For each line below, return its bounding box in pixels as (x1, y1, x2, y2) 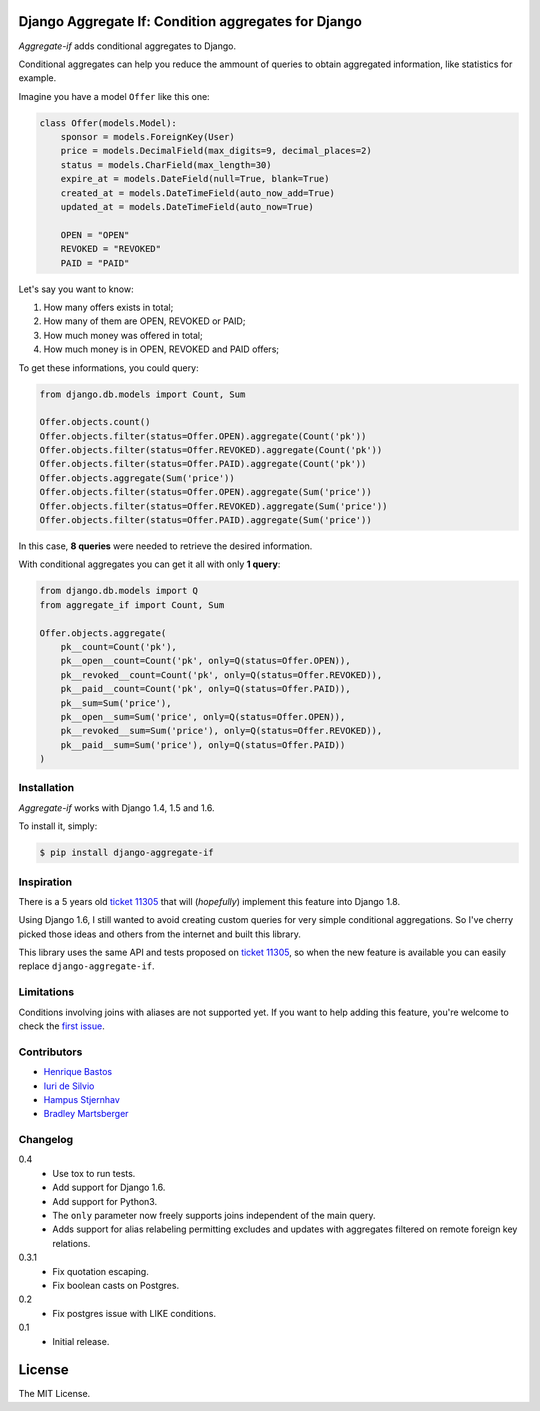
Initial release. (52, 1335, 110, 1347)
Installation (18, 781, 75, 795)
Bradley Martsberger (43, 1108, 129, 1120)
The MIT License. (18, 1388, 91, 1400)
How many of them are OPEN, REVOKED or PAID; (43, 315, 246, 327)
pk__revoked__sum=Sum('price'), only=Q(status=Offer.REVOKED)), (60, 725, 383, 737)
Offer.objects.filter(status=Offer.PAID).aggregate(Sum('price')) (39, 515, 372, 526)
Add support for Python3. (52, 1195, 158, 1207)
